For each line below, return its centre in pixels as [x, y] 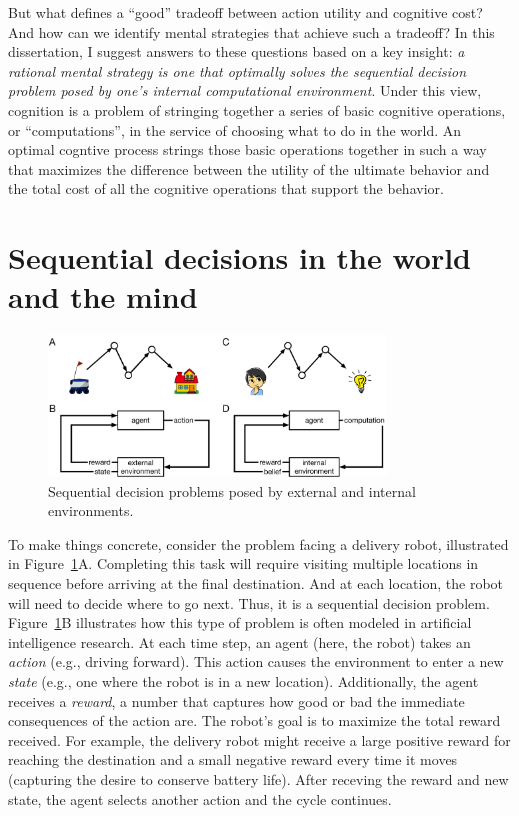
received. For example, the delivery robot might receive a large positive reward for [259, 739]
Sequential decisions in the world [240, 257]
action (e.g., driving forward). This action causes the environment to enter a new [256, 661]
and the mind [103, 296]
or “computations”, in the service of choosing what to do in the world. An [235, 129]
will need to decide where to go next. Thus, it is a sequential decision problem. [249, 602]
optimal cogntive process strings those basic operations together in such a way [247, 149]
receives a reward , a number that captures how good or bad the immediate [236, 700]
